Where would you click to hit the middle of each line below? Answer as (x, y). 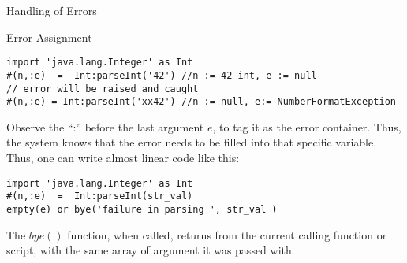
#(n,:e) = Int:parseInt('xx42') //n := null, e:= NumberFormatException (201, 102)
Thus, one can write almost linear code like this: (123, 157)
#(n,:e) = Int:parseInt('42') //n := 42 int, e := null (162, 75)
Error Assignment (49, 37)
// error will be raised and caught (103, 89)
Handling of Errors (52, 10)
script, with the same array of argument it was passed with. (151, 250)
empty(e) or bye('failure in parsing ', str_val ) (142, 209)
